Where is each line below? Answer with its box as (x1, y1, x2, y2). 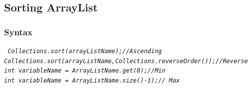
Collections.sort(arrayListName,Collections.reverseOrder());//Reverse (4, 57, 248, 65)
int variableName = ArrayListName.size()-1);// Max (4, 77, 180, 84)
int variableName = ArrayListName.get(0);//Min (4, 67, 166, 75)
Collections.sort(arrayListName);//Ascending (8, 48, 162, 55)
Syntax (4, 25, 33, 38)
